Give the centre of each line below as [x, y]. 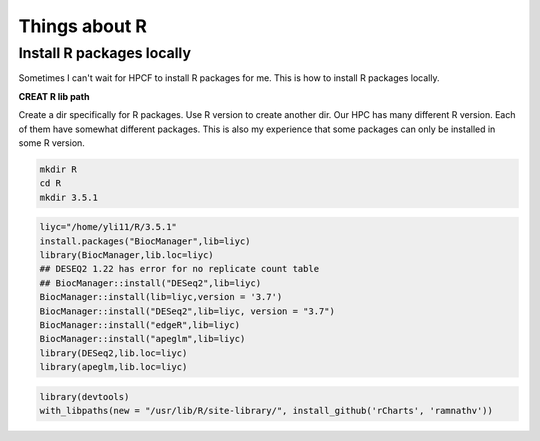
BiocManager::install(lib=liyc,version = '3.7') [161, 297]
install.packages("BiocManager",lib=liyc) [145, 241]
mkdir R [58, 169]
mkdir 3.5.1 [69, 197]
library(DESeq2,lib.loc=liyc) [113, 353]
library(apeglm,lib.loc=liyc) [113, 367]
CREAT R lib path [54, 96]
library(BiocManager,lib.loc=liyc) [126, 255]
